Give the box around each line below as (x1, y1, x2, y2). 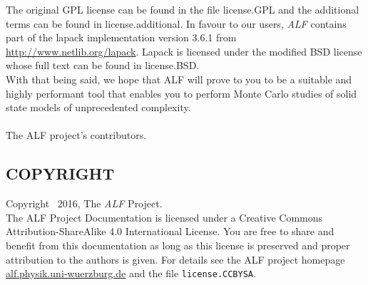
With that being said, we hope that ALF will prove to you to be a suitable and (6, 71, 352, 86)
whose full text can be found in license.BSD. (6, 58, 200, 73)
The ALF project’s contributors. (6, 128, 147, 142)
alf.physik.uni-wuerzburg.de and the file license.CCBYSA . (6, 266, 256, 281)
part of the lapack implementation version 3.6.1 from (6, 30, 237, 45)
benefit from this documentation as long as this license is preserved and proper (6, 237, 350, 252)
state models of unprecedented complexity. (6, 100, 191, 115)
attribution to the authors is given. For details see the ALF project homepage (6, 252, 345, 266)
